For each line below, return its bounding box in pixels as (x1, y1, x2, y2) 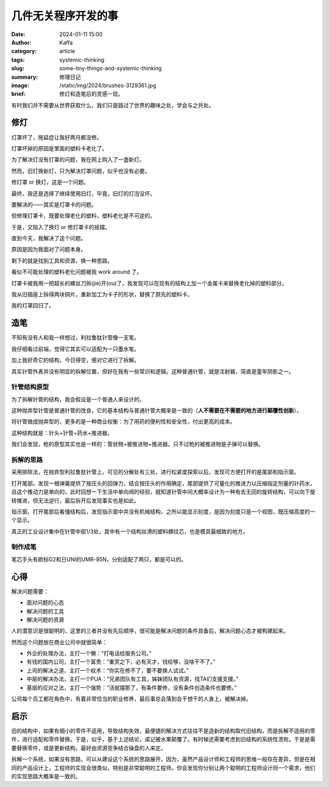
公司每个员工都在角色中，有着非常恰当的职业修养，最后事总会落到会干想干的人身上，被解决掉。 (11, 695, 252, 703)
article (59, 48, 76, 55)
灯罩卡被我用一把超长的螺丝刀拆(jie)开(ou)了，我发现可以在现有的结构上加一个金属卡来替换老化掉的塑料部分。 (11, 279, 288, 287)
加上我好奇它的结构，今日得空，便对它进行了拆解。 (11, 356, 140, 364)
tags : (11, 56, 25, 64)
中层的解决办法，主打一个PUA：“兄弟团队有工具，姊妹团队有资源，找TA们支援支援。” (26, 675, 239, 683)
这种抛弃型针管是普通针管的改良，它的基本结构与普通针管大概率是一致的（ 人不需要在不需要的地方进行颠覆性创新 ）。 (11, 407, 302, 414)
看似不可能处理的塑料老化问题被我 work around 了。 (11, 268, 143, 276)
